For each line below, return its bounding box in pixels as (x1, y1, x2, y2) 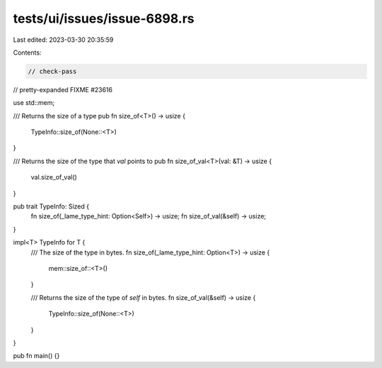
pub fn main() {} (13, 352, 60, 360)
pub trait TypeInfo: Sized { (13, 202, 90, 211)
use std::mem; (13, 99, 55, 107)
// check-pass (28, 67, 77, 75)
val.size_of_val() (30, 173, 77, 182)
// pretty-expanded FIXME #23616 (13, 85, 113, 94)
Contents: (13, 48, 42, 57)
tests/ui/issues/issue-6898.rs (13, 11, 195, 26)
